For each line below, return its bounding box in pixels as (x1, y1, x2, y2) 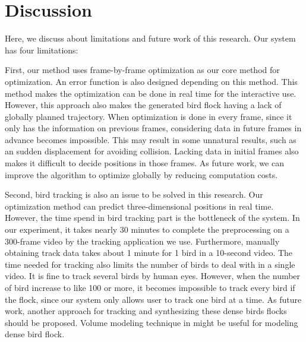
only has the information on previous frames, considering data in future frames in (5, 122, 302, 134)
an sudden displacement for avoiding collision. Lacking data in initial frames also (5, 145, 299, 157)
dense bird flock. (5, 328, 65, 340)
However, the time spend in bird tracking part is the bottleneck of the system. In (5, 211, 300, 224)
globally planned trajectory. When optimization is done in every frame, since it (5, 110, 292, 122)
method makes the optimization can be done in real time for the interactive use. (5, 87, 296, 99)
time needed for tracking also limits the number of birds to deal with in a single (5, 258, 295, 270)
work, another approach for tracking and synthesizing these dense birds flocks (5, 305, 287, 317)
